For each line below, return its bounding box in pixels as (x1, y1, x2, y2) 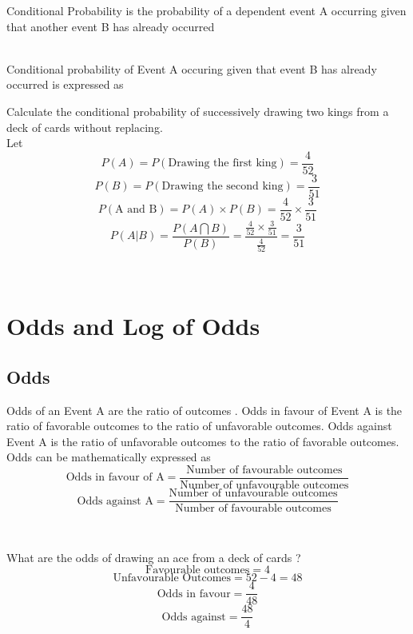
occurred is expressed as (6, 76, 124, 93)
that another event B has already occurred (6, 18, 215, 34)
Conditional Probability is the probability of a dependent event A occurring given (6, 2, 407, 18)
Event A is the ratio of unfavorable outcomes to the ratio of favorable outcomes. (6, 433, 399, 449)
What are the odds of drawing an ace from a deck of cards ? (6, 548, 301, 565)
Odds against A (77, 495, 153, 507)
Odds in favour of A (66, 472, 165, 484)
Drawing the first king (168, 158, 277, 169)
